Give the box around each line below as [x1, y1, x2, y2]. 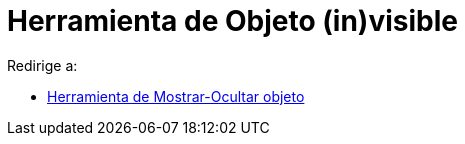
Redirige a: [7, 56, 78, 74]
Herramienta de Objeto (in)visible [7, 4, 458, 38]
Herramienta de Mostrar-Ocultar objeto [47, 87, 305, 105]
